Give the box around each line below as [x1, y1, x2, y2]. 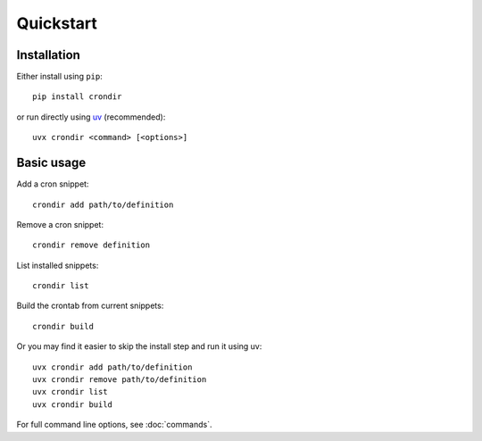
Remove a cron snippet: [16, 219, 104, 229]
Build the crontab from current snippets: [16, 300, 164, 312]
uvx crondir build [32, 399, 113, 410]
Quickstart [16, 13, 98, 33]
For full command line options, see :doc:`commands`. [16, 420, 212, 430]
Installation [16, 47, 80, 62]
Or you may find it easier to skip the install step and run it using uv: [16, 341, 262, 352]
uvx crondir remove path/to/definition [32, 375, 207, 385]
